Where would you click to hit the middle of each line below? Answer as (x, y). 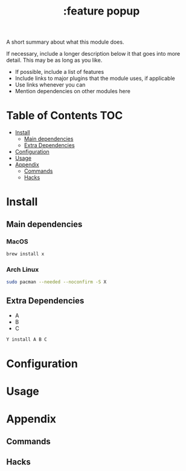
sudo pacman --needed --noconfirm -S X (56, 282)
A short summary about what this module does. (65, 42)
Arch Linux (23, 269)
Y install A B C (27, 339)
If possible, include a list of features (59, 72)
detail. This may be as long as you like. (54, 60)
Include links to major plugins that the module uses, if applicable (95, 78)
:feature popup (101, 11)
